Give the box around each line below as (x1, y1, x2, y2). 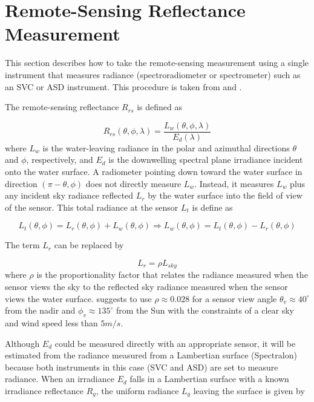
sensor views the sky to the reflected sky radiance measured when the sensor (5, 280, 288, 292)
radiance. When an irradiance (5, 372, 114, 385)
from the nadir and (5, 304, 76, 317)
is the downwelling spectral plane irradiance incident (108, 153, 303, 166)
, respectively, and (26, 153, 93, 166)
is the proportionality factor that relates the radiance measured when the (36, 268, 308, 281)
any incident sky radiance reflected (5, 189, 134, 202)
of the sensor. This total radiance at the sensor (5, 200, 178, 213)
